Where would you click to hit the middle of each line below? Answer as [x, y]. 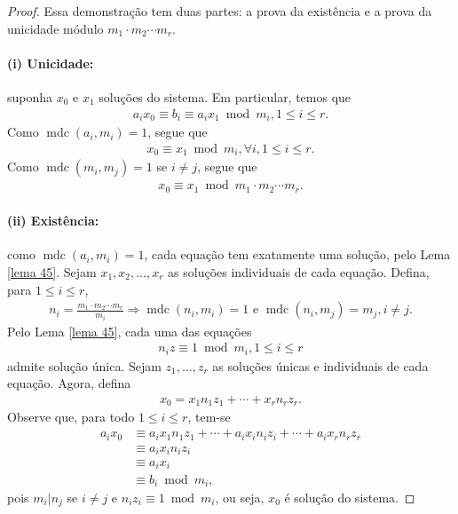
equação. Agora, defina [69, 383]
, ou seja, [240, 497]
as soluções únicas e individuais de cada [320, 365]
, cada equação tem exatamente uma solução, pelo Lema [297, 254]
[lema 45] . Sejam [52, 272]
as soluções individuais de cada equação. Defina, [299, 272]
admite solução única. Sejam [84, 365]
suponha [30, 96]
